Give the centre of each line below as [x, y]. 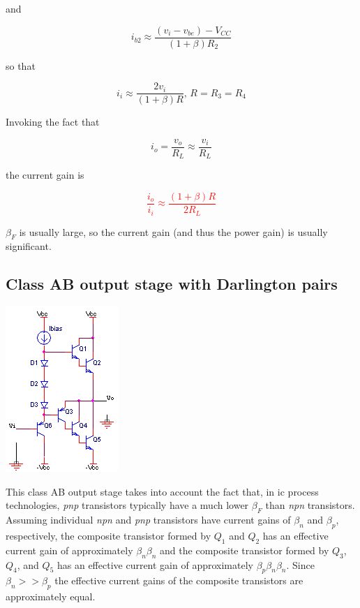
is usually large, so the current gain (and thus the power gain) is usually [173, 231]
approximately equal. [51, 596]
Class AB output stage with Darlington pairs [172, 284]
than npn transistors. [310, 505]
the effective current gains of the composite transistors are [179, 580]
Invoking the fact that [53, 122]
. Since [300, 564]
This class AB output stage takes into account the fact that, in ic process [162, 491]
